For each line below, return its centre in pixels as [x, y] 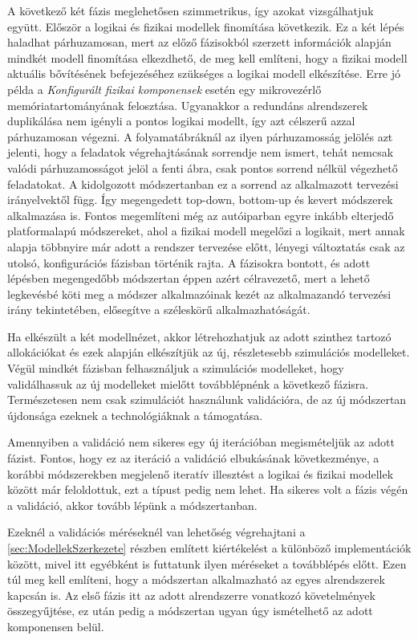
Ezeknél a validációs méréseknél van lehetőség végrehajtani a [156, 532]
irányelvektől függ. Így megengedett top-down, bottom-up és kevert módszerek [200, 200]
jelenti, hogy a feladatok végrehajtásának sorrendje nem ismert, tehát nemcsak [201, 152]
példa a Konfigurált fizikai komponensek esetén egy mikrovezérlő [164, 89]
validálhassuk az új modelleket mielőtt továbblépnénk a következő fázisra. [188, 383]
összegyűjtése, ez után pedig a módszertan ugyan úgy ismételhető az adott [190, 611]
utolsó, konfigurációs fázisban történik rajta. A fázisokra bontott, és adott [189, 262]
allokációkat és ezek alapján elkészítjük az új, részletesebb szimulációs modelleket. [209, 352]
